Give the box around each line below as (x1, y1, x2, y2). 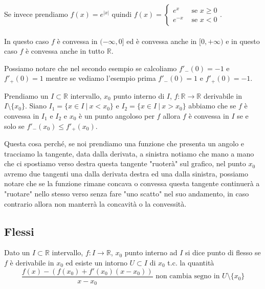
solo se (4, 120, 25, 131)
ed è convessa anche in (126, 35, 197, 46)
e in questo (226, 35, 260, 46)
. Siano (25, 100, 47, 111)
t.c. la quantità (167, 257, 214, 268)
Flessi (4, 223, 34, 239)
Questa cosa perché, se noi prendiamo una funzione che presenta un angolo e (4, 138, 245, 149)
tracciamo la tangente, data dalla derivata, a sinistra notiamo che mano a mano (4, 148, 254, 159)
